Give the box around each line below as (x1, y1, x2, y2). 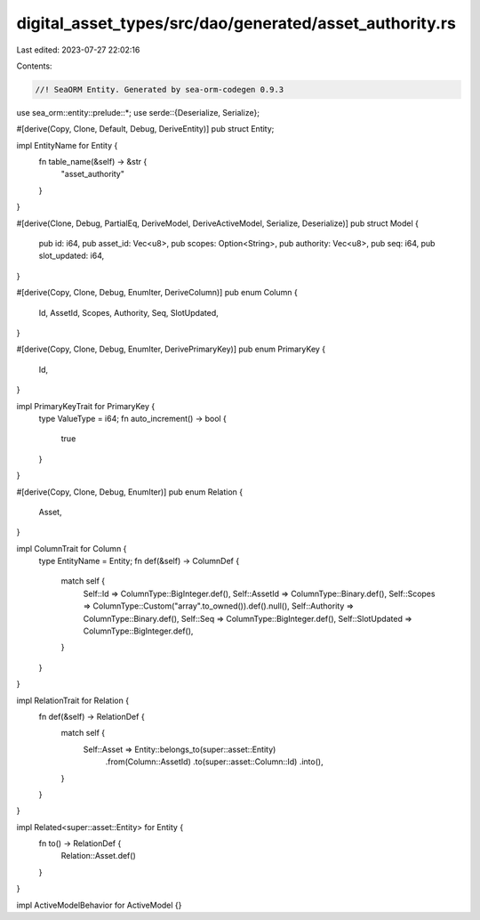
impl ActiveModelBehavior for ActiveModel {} (16, 900, 182, 910)
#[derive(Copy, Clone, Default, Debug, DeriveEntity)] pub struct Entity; (16, 124, 275, 134)
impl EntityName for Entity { (16, 140, 118, 150)
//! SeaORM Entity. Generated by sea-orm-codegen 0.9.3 (35, 85, 284, 94)
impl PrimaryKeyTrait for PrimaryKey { (16, 400, 156, 411)
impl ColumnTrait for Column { (16, 543, 127, 553)
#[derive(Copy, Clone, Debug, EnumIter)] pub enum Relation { (16, 486, 244, 497)
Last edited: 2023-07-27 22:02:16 (16, 44, 140, 55)
